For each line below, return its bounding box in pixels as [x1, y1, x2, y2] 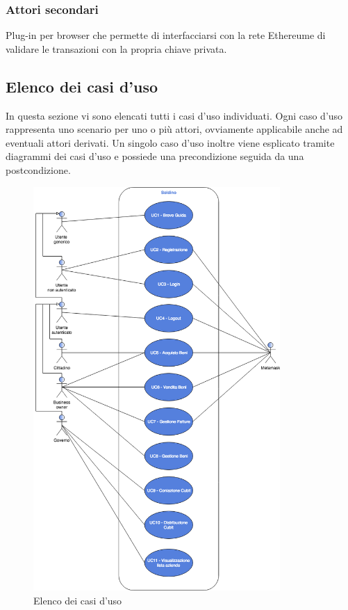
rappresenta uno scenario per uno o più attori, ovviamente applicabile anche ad [6, 122, 343, 136]
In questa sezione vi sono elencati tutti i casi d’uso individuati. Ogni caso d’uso [6, 108, 343, 122]
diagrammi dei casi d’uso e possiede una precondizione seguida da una [6, 149, 304, 163]
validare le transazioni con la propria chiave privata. [6, 41, 227, 56]
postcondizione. [6, 162, 71, 177]
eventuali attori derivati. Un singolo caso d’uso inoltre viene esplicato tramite [6, 135, 335, 150]
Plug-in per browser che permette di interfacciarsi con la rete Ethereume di [6, 28, 326, 42]
